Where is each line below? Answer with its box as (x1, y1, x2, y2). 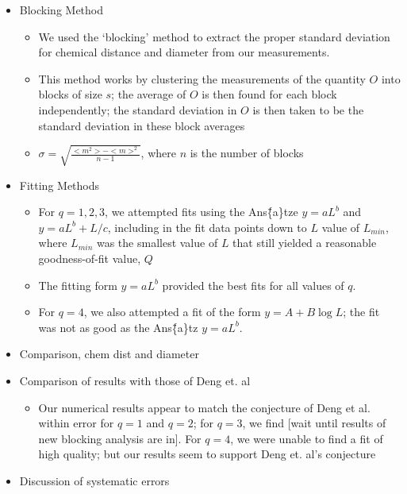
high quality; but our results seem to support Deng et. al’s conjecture (38, 446, 376, 462)
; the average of (111, 86, 186, 102)
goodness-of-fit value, (38, 250, 141, 267)
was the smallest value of (96, 234, 218, 251)
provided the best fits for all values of (162, 276, 344, 293)
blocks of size (38, 86, 102, 102)
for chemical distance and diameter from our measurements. (38, 44, 330, 60)
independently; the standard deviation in (38, 101, 237, 118)
